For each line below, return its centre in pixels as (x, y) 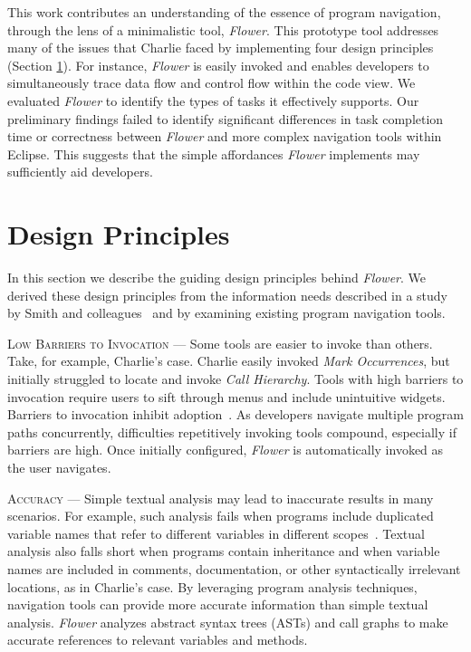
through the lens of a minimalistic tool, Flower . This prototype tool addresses (223, 29)
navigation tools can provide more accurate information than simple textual (218, 604)
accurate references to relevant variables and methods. (158, 640)
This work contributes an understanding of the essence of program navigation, (224, 12)
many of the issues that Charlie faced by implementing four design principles (221, 48)
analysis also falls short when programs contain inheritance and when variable (224, 551)
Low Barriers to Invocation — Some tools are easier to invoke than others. (220, 343)
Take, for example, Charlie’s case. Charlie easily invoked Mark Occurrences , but (229, 361)
